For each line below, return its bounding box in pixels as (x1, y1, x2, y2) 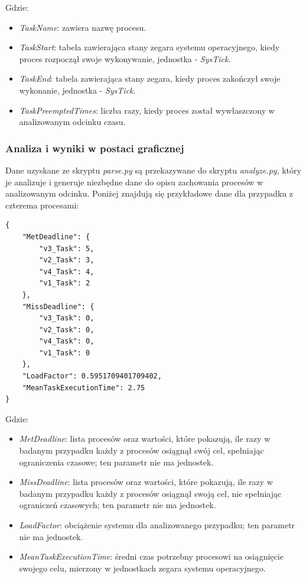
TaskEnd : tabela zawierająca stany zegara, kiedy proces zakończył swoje (19, 72, 281, 85)
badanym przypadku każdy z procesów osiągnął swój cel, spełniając (19, 444, 264, 457)
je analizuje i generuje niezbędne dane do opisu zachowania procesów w (5, 175, 263, 188)
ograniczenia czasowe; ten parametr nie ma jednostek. (19, 455, 214, 468)
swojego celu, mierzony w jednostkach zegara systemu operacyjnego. (19, 561, 266, 574)
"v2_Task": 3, (39, 256, 95, 265)
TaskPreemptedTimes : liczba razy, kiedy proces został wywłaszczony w (19, 104, 275, 116)
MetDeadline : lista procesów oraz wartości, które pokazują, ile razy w (19, 432, 271, 445)
